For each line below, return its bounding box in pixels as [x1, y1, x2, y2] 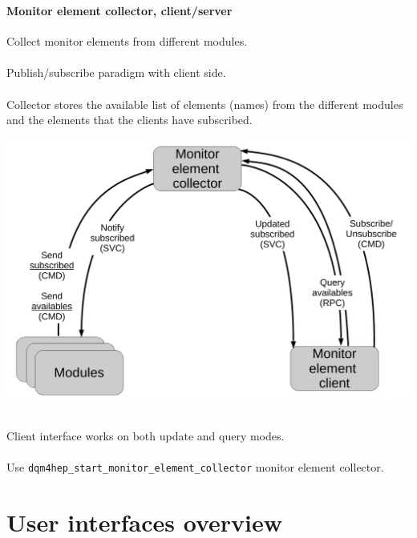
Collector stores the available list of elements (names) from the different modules [6, 95, 403, 112]
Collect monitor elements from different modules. [6, 33, 248, 50]
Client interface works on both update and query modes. [6, 428, 285, 444]
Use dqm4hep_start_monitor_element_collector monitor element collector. [6, 459, 384, 476]
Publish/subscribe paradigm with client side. [6, 64, 226, 81]
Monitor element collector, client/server [6, 2, 233, 18]
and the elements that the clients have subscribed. [6, 111, 253, 128]
